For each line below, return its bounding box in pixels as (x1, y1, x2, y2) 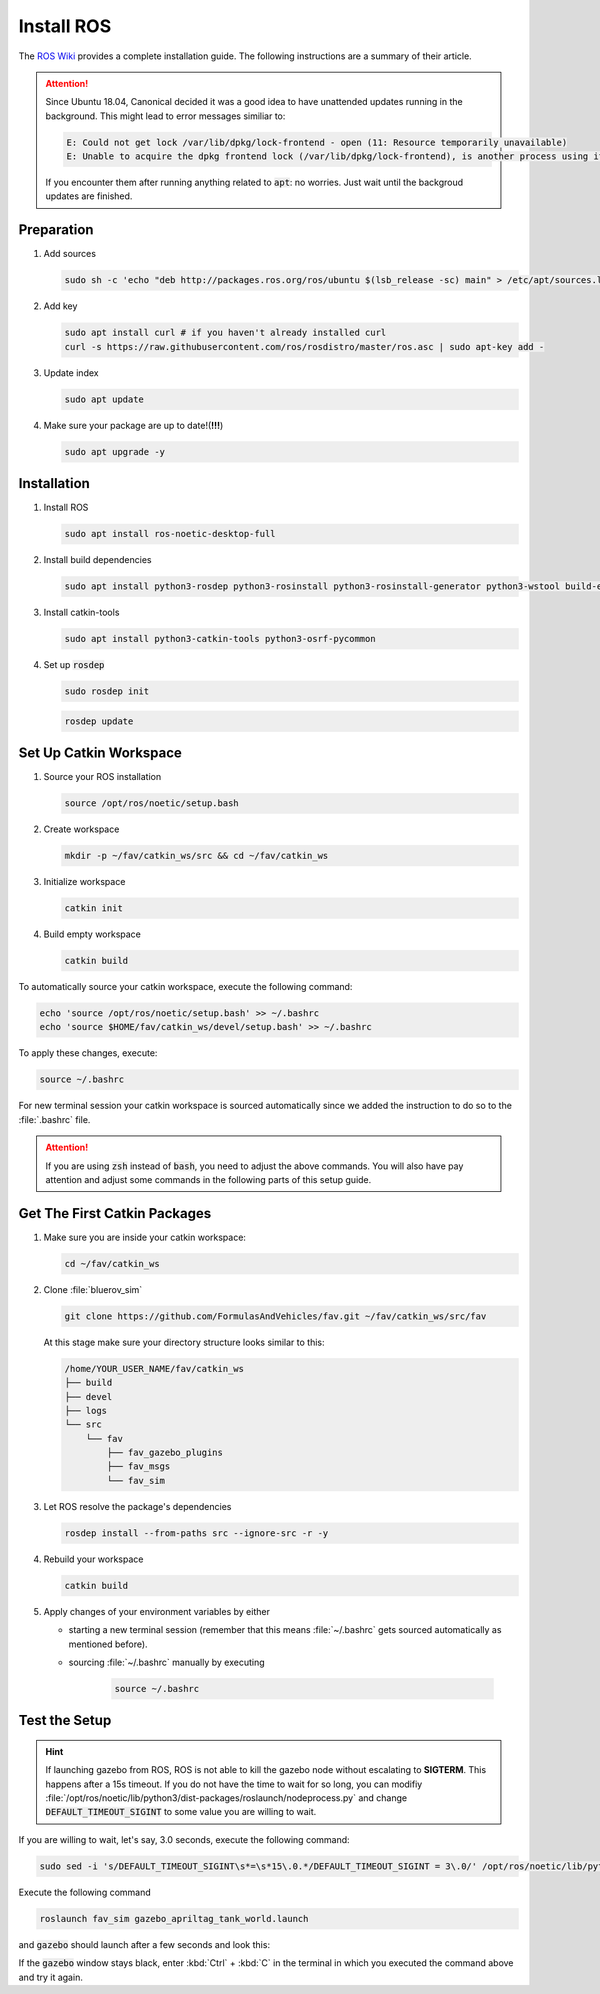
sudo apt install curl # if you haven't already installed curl (64, 327, 387, 339)
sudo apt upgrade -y (64, 446, 165, 457)
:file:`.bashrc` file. (18, 1113, 91, 1125)
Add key (43, 300, 78, 312)
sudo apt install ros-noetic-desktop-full (64, 528, 276, 540)
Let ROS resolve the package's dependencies (43, 1500, 232, 1512)
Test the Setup (18, 1712, 112, 1729)
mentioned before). (68, 1638, 149, 1650)
